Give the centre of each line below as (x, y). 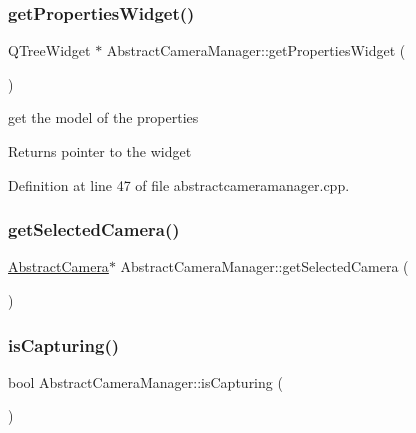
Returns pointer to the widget (100, 151)
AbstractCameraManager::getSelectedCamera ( (264, 266)
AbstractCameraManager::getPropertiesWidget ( (256, 50)
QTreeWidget (49, 50)
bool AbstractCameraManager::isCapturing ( (145, 381)
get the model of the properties (103, 117)
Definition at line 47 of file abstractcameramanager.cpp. (179, 184)
